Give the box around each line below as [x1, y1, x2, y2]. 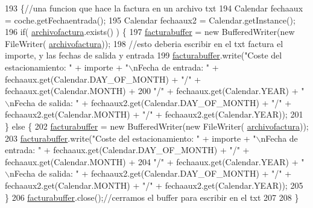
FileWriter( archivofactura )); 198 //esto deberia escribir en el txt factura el [5, 37, 283, 49]
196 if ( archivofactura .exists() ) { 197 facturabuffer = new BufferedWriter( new [5, 25, 295, 38]
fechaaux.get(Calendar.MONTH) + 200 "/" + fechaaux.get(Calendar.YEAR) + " [5, 84, 305, 97]
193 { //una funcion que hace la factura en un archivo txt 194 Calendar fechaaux [5, 2, 303, 14]
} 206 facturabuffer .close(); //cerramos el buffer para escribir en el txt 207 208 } [5, 191, 299, 203]
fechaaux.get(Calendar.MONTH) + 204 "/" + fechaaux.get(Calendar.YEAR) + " [5, 155, 305, 168]
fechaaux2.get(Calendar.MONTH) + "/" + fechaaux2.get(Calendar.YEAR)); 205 [5, 178, 303, 191]
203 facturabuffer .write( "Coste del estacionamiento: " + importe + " [5, 131, 256, 144]
